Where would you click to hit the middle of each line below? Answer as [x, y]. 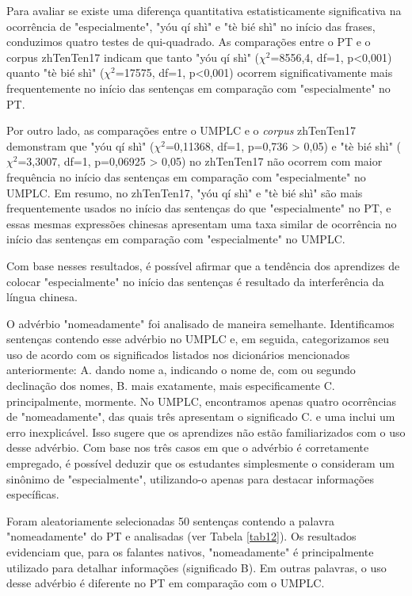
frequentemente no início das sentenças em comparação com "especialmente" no [198, 88]
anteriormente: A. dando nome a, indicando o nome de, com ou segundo [181, 370]
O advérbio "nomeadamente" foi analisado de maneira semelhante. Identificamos [200, 323]
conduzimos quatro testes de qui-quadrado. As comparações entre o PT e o [189, 42]
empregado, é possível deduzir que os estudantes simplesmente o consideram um [200, 463]
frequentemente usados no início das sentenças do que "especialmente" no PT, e [199, 208]
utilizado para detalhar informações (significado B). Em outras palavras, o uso [196, 567]
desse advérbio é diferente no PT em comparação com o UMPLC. [166, 583]
